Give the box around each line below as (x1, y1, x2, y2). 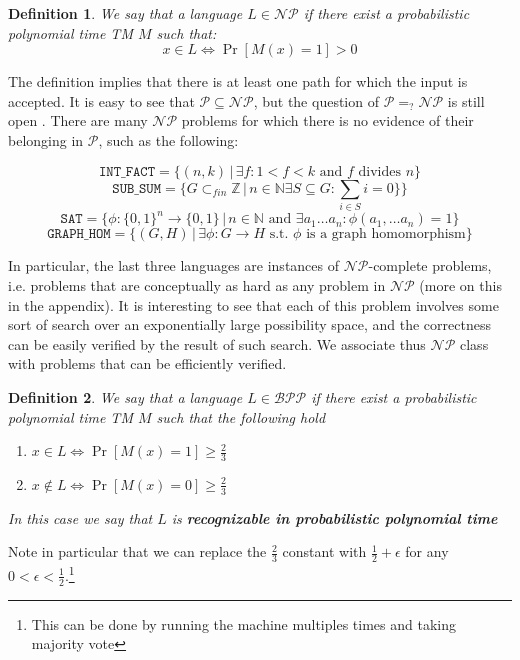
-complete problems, (368, 255, 492, 276)
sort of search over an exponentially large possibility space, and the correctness (8, 314, 491, 335)
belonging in (8, 129, 84, 150)
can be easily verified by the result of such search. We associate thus (8, 333, 426, 354)
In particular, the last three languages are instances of (8, 255, 340, 276)
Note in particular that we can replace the (8, 541, 267, 562)
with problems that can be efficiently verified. (8, 353, 287, 374)
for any (405, 541, 449, 562)
